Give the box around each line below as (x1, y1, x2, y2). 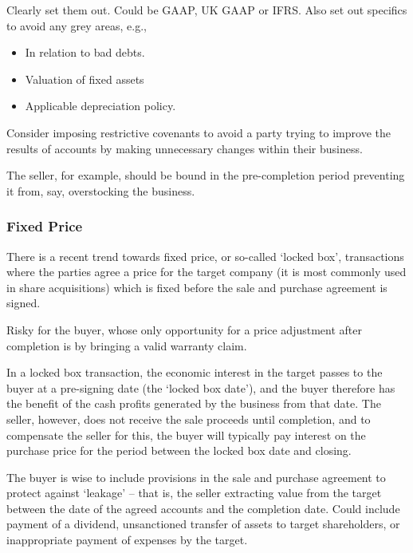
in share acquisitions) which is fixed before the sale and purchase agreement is (6, 278, 387, 295)
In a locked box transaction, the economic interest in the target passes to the (6, 364, 383, 381)
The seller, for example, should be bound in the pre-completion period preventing (6, 167, 405, 184)
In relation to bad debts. (25, 44, 145, 61)
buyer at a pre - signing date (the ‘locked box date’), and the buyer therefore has (6, 379, 395, 396)
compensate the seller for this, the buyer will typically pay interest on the (6, 426, 366, 443)
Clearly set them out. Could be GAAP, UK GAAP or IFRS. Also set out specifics (6, 2, 407, 18)
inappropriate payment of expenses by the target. (6, 531, 248, 548)
